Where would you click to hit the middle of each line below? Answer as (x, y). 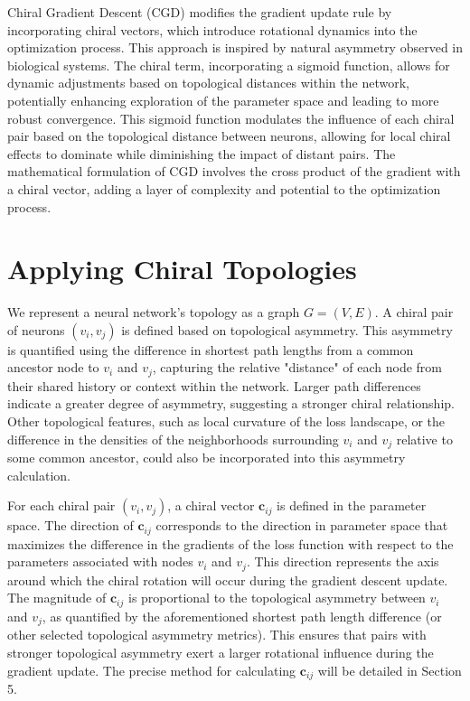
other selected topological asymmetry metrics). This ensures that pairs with (217, 635)
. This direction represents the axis (343, 561)
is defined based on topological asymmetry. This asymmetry (287, 329)
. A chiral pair (414, 312)
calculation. (39, 475)
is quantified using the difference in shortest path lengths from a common (211, 349)
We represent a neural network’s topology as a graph (154, 312)
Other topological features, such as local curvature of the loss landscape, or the (226, 421)
